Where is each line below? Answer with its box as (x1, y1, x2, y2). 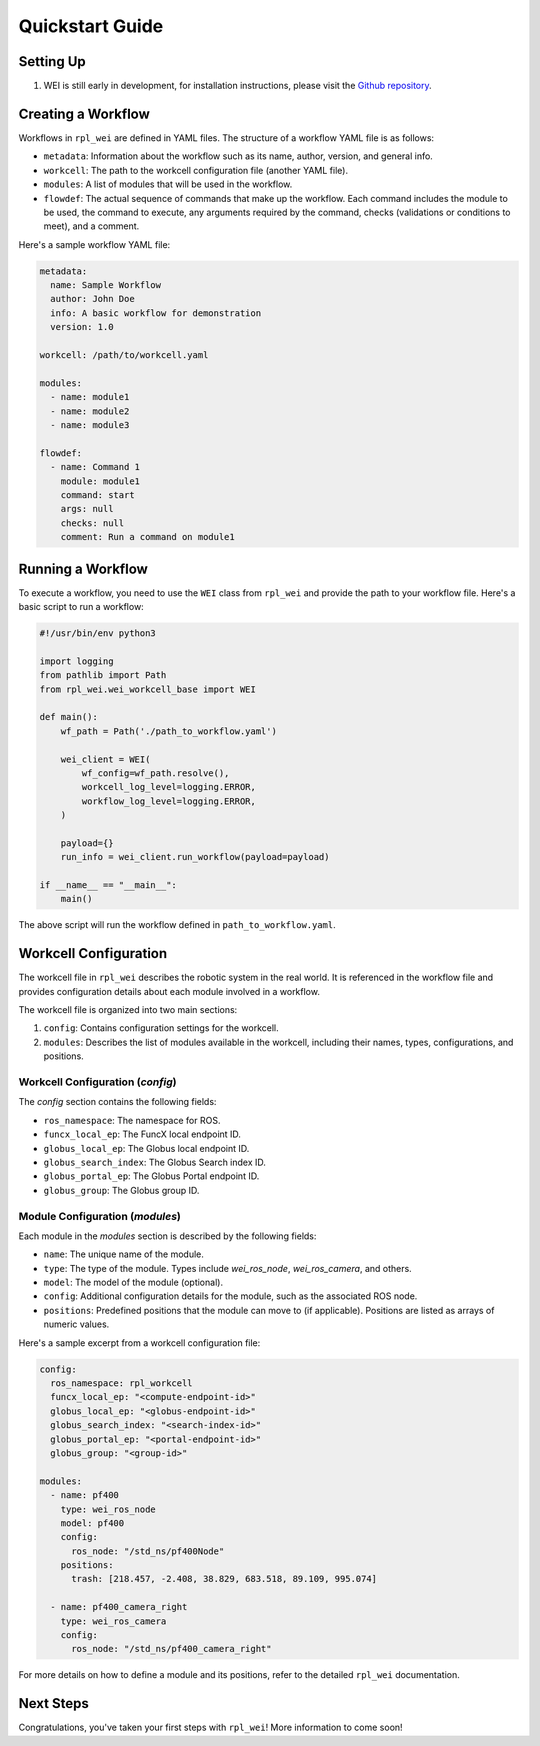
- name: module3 (50, 419, 130, 430)
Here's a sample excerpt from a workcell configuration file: (18, 1336, 261, 1349)
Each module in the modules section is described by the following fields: (18, 1230, 317, 1242)
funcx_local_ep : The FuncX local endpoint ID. (43, 1128, 242, 1140)
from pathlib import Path (39, 670, 167, 681)
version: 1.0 (50, 321, 114, 333)
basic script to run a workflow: (18, 601, 144, 612)
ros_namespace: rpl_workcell (50, 1377, 194, 1389)
